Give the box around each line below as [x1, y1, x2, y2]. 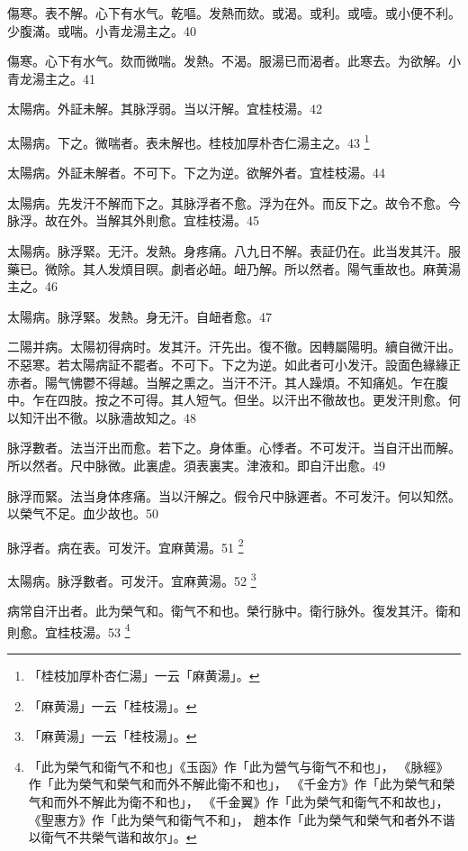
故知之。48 [132, 407, 196, 426]
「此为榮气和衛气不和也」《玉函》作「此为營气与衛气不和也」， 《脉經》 [28, 756, 449, 775]
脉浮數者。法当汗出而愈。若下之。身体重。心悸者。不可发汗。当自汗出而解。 [7, 438, 461, 457]
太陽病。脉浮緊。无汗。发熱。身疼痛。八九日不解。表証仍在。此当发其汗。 [7, 242, 448, 260]
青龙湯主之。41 [7, 69, 95, 87]
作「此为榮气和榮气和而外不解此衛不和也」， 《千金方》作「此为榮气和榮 [28, 774, 455, 793]
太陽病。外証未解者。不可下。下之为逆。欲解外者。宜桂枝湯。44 [7, 163, 385, 182]
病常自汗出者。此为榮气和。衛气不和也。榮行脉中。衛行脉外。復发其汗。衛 [7, 601, 448, 620]
